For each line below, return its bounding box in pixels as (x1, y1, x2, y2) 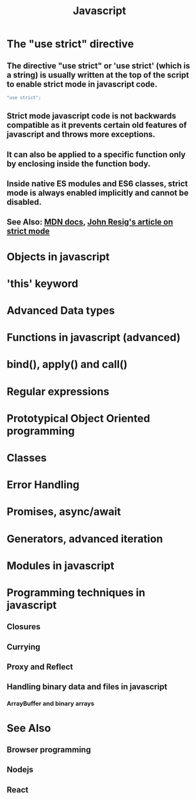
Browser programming (6, 744, 91, 755)
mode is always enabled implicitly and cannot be (6, 188, 189, 198)
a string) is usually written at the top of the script (6, 70, 190, 80)
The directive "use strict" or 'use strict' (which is (6, 61, 190, 71)
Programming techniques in (6, 586, 146, 599)
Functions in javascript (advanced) (6, 331, 181, 344)
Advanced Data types (6, 304, 115, 317)
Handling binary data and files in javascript (6, 682, 167, 692)
